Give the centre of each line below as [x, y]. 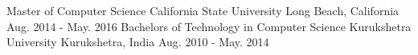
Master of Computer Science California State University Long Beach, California [203, 10]
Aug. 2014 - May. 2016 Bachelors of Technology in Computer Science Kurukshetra [209, 26]
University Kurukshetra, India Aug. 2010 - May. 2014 [138, 42]
